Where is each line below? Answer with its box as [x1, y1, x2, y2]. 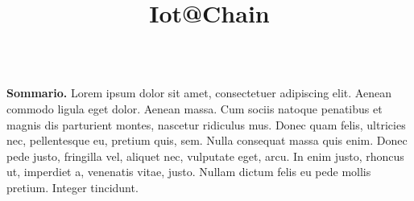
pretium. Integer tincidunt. [6, 178, 139, 195]
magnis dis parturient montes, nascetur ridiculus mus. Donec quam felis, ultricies [6, 116, 406, 133]
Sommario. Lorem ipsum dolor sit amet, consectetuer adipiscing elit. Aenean [6, 84, 391, 101]
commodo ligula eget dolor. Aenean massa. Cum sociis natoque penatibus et [6, 100, 383, 117]
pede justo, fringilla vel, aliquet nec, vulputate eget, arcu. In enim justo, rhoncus [6, 147, 404, 164]
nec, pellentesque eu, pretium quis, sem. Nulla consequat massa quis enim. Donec [6, 132, 408, 149]
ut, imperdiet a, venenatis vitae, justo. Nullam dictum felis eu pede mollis [6, 163, 371, 180]
